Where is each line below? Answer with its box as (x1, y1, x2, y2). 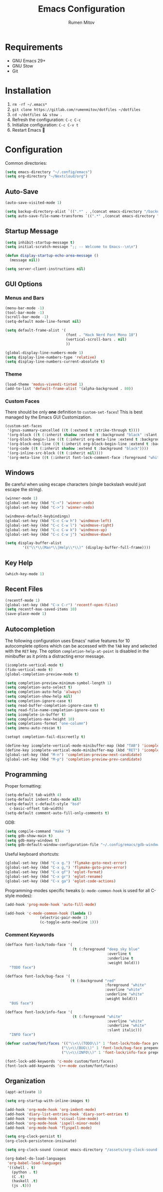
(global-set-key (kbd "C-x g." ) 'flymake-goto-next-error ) (5, 860, 127, 866)
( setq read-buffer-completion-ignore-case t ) (5, 703, 98, 708)
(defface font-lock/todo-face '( (5, 942, 73, 947)
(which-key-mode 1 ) (5, 571, 45, 577)
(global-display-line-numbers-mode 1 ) (5, 350, 83, 355)
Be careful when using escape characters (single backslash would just (5, 481, 147, 487)
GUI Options (5, 280, 43, 288)
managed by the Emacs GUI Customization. (5, 414, 92, 420)
